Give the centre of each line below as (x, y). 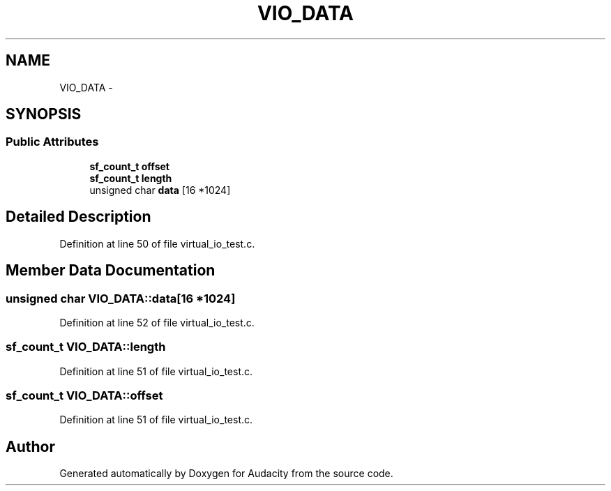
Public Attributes (52, 142)
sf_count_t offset (129, 166)
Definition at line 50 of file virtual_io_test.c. (157, 243)
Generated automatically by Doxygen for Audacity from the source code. (226, 474)
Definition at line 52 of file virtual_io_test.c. (157, 322)
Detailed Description (78, 217)
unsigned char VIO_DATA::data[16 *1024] (121, 298)
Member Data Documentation (111, 271)
